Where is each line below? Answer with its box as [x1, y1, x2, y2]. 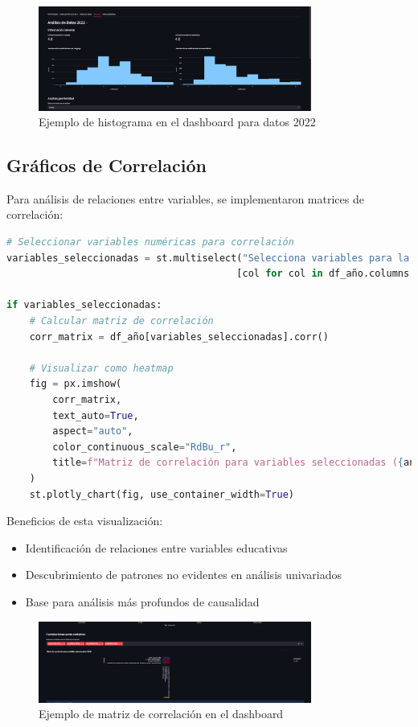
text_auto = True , [52, 409, 139, 421]
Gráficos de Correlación [6, 153, 207, 178]
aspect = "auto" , [52, 425, 133, 437]
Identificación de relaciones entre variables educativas [25, 539, 288, 556]
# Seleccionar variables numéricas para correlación [6, 236, 294, 248]
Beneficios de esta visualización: [6, 512, 163, 529]
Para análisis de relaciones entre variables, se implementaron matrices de [6, 190, 364, 207]
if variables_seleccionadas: [6, 299, 162, 311]
